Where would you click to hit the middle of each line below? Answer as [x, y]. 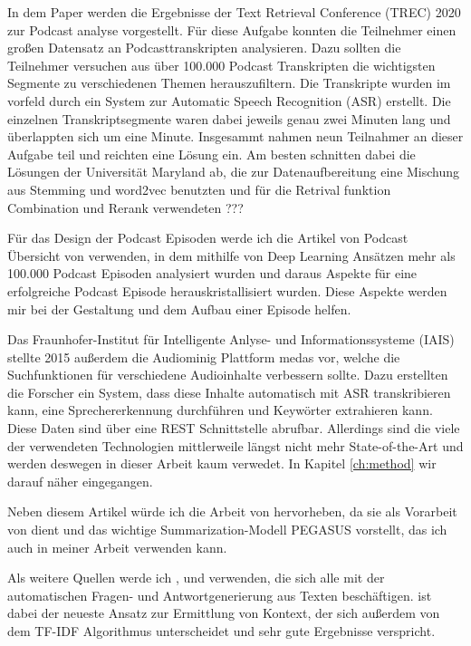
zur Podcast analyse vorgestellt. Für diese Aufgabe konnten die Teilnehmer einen [232, 29]
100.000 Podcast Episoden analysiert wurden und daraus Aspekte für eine [212, 273]
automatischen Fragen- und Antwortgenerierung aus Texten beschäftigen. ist [220, 595]
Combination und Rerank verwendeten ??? [125, 207]
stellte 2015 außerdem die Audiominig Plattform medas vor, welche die [204, 357]
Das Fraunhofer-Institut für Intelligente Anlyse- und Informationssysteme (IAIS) [231, 339]
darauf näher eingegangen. [80, 481]
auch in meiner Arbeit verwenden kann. [117, 547]
